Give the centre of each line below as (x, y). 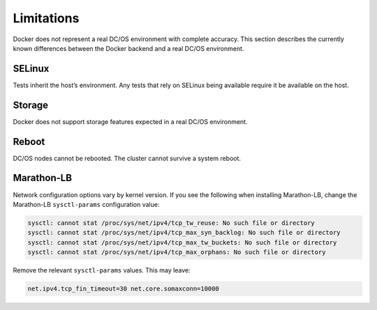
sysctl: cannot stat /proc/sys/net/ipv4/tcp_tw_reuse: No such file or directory (171, 223)
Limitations (46, 18)
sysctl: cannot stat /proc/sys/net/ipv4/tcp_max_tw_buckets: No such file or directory (182, 242)
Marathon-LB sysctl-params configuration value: (86, 204)
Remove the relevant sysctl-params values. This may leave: (102, 270)
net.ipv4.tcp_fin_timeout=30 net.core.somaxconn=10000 (123, 289)
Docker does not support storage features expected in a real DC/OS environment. (130, 121)
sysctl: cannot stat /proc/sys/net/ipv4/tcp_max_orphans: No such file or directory (177, 252)
